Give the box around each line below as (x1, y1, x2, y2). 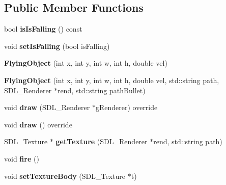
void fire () (4, 153, 39, 164)
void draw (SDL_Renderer (4, 102, 90, 113)
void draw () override (4, 119, 72, 129)
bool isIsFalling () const (4, 23, 82, 34)
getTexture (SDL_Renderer (55, 136, 148, 147)
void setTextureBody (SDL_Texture (4, 170, 126, 181)
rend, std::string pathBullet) (57, 85, 146, 95)
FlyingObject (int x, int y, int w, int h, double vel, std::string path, (4, 74, 219, 85)
